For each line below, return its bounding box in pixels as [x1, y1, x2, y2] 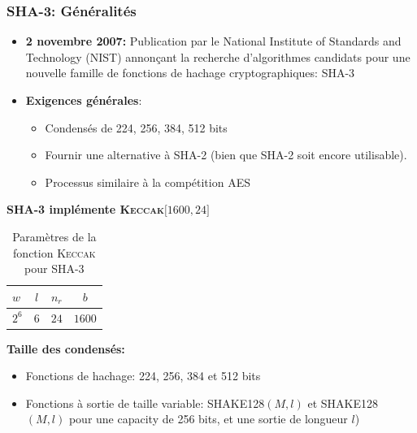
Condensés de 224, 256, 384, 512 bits [45, 119, 228, 136]
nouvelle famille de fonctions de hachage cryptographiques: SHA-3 [25, 64, 355, 81]
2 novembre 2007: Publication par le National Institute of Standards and [25, 32, 402, 50]
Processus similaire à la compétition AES [45, 173, 250, 190]
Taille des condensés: [7, 340, 125, 357]
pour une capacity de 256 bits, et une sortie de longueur [68, 410, 348, 427]
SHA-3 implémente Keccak [7, 201, 164, 218]
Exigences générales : [25, 92, 142, 108]
